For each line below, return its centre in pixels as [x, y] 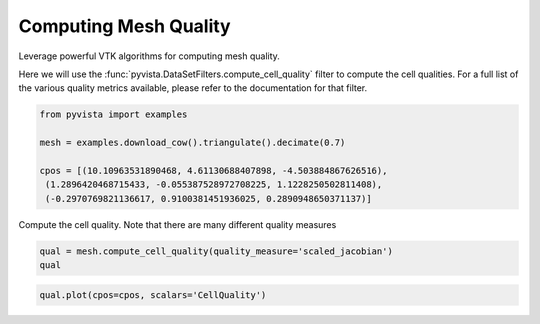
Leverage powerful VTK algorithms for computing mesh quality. [149, 56]
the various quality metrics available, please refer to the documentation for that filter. [193, 88]
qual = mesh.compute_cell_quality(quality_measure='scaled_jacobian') [216, 251]
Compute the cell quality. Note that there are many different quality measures [177, 224]
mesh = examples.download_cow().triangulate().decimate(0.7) [192, 143]
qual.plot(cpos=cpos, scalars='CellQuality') [153, 294]
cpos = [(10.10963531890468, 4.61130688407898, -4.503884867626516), [213, 170]
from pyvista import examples [113, 114]
